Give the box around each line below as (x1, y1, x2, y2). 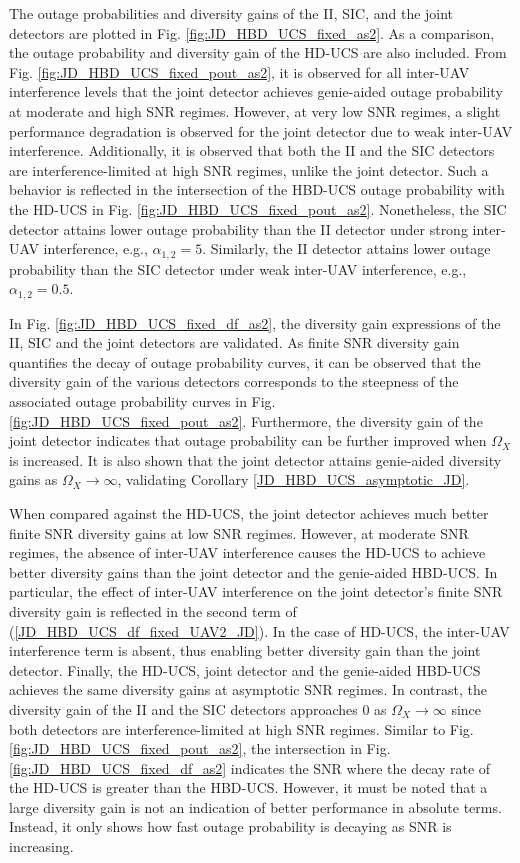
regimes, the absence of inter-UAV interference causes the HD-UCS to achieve (9, 542, 486, 563)
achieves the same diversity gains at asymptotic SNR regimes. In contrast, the (9, 679, 487, 700)
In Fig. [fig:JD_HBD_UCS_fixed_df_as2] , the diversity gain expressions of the (9, 312, 501, 333)
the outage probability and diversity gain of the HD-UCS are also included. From (9, 42, 507, 63)
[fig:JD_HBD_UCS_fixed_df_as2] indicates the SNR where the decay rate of (9, 757, 491, 778)
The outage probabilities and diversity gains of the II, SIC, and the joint (9, 3, 454, 23)
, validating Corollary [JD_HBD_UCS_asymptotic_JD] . (117, 469, 470, 490)
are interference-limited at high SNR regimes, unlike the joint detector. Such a (9, 159, 489, 180)
